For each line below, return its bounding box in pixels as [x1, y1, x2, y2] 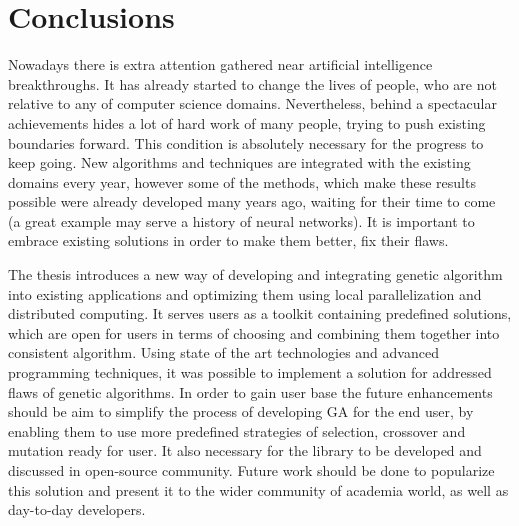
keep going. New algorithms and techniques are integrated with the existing [8, 152, 471, 173]
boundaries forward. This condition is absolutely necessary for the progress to [8, 132, 484, 153]
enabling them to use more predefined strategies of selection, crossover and [8, 420, 466, 441]
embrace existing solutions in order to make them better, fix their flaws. [8, 230, 449, 251]
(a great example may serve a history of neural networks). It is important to [8, 210, 475, 231]
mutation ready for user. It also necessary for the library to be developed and [8, 440, 482, 461]
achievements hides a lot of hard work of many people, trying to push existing [8, 112, 486, 133]
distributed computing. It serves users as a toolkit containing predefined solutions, [8, 303, 512, 324]
